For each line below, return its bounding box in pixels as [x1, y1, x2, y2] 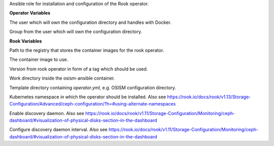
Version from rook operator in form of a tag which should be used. [9, 66, 148, 72]
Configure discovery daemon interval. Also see [9, 127, 108, 133]
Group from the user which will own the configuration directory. [9, 28, 142, 35]
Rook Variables [9, 38, 42, 44]
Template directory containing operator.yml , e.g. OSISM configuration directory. [9, 84, 176, 91]
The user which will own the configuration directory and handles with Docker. [9, 19, 172, 25]
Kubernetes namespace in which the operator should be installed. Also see [9, 94, 166, 100]
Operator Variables [9, 10, 51, 16]
